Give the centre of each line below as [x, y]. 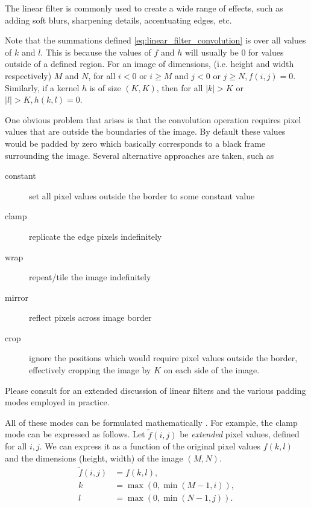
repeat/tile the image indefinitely [90, 277]
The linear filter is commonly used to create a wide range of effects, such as [144, 8]
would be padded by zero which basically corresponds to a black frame [135, 143]
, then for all [180, 87]
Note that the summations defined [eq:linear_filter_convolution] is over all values [155, 40]
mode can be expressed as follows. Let [75, 434]
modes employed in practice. [57, 402]
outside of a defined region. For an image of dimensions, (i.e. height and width [149, 64]
